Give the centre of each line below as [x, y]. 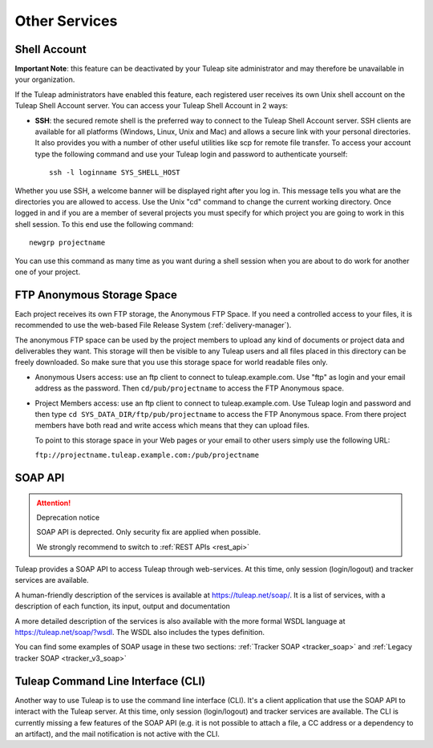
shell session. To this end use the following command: [104, 224]
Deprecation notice [68, 517]
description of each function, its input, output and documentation [122, 606]
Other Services [66, 21]
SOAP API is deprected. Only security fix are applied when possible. [148, 532]
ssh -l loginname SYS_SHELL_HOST [115, 173]
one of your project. [47, 272]
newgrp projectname [67, 243]
